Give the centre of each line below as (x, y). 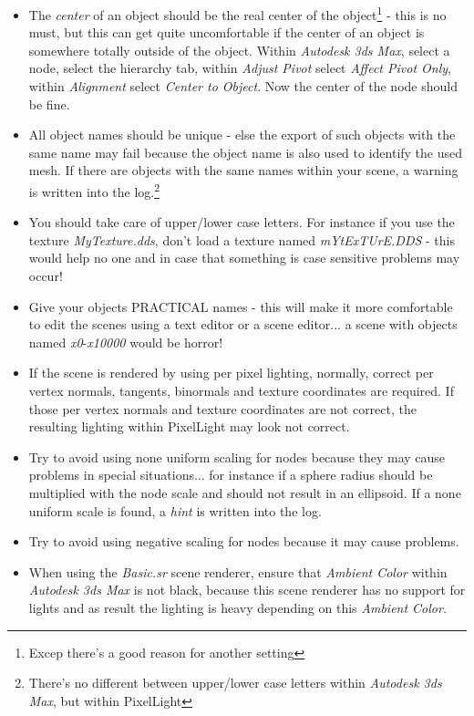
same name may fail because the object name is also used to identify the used (246, 152)
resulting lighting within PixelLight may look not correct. (189, 426)
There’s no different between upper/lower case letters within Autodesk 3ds (235, 683)
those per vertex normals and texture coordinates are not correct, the (222, 408)
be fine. (49, 104)
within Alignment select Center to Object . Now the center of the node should (243, 86)
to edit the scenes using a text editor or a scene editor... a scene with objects (243, 324)
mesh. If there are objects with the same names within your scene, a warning (243, 170)
